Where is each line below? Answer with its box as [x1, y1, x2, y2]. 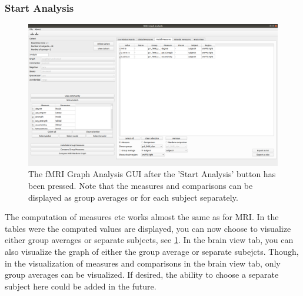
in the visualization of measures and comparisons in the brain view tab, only [5, 257, 281, 269]
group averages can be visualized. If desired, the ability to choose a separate [5, 268, 279, 281]
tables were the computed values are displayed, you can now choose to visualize [5, 222, 291, 234]
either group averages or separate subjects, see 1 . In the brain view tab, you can [5, 234, 294, 246]
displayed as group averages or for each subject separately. [28, 191, 238, 203]
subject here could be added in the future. [5, 280, 157, 292]
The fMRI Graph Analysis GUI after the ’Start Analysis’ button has [28, 168, 276, 180]
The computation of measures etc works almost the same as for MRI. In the [5, 211, 279, 223]
